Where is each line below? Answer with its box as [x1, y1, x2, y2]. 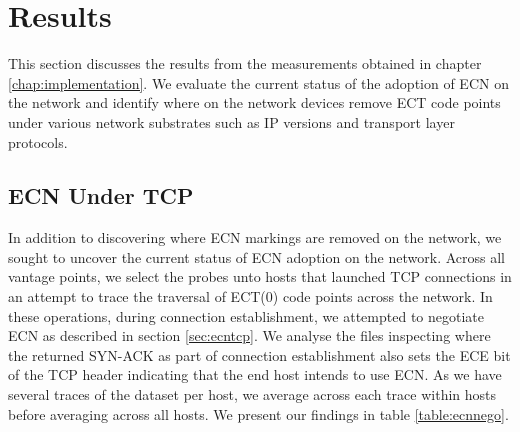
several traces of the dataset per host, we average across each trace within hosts [8, 384, 497, 405]
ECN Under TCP [8, 180, 194, 211]
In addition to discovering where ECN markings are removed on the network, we [8, 227, 502, 248]
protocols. [8, 131, 68, 152]
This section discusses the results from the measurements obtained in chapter [8, 53, 482, 74]
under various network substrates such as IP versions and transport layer [8, 111, 455, 132]
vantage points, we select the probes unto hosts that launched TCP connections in [8, 266, 512, 287]
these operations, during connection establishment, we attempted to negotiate [8, 305, 484, 326]
